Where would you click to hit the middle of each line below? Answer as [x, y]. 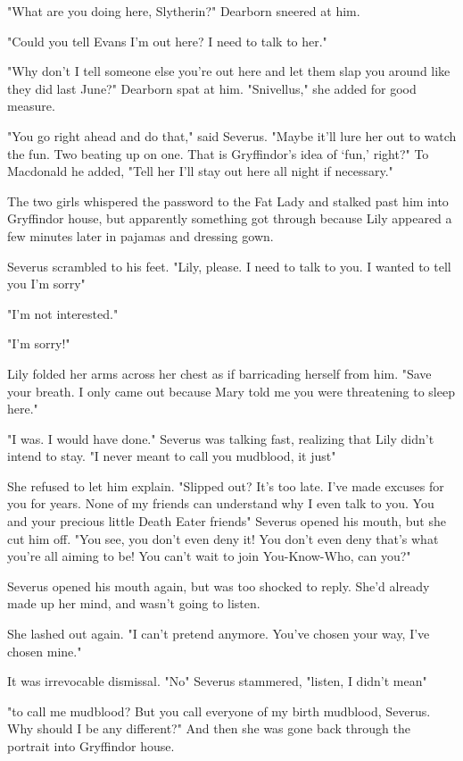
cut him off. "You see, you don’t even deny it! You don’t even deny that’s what [223, 538]
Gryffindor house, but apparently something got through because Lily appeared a [230, 218]
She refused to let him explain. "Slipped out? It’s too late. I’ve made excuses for [226, 485]
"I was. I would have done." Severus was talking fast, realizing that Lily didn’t [221, 438]
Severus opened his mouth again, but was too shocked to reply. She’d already [219, 585]
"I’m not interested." [63, 313]
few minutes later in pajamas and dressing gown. [141, 235]
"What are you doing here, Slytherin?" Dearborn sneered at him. [184, 11]
